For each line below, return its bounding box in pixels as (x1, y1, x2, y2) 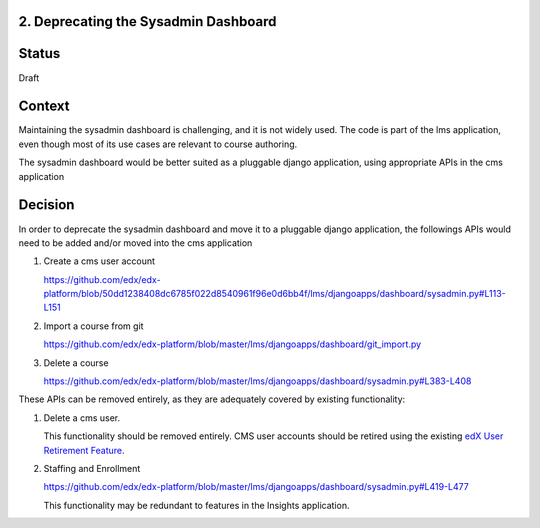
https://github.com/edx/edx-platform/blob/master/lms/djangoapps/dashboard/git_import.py (43, 338, 422, 350)
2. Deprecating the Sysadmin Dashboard (18, 13, 277, 30)
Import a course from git (43, 320, 144, 332)
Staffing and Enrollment (43, 462, 141, 474)
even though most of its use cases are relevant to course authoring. (18, 138, 298, 150)
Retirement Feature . (43, 444, 125, 456)
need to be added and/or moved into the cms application (18, 236, 253, 249)
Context (18, 98, 70, 115)
